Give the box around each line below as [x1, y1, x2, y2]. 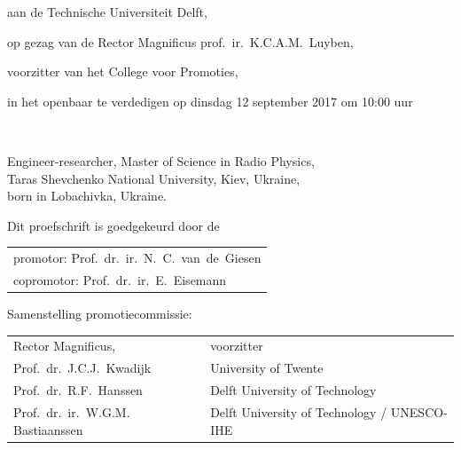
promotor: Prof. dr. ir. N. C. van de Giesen [13, 249, 262, 267]
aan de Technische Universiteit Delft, [7, 3, 207, 20]
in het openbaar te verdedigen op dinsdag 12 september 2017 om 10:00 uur [7, 91, 413, 110]
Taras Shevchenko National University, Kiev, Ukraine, [7, 169, 301, 187]
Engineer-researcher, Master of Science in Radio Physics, [7, 151, 315, 170]
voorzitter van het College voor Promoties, [7, 62, 238, 81]
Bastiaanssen [13, 420, 83, 438]
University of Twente [210, 359, 324, 377]
